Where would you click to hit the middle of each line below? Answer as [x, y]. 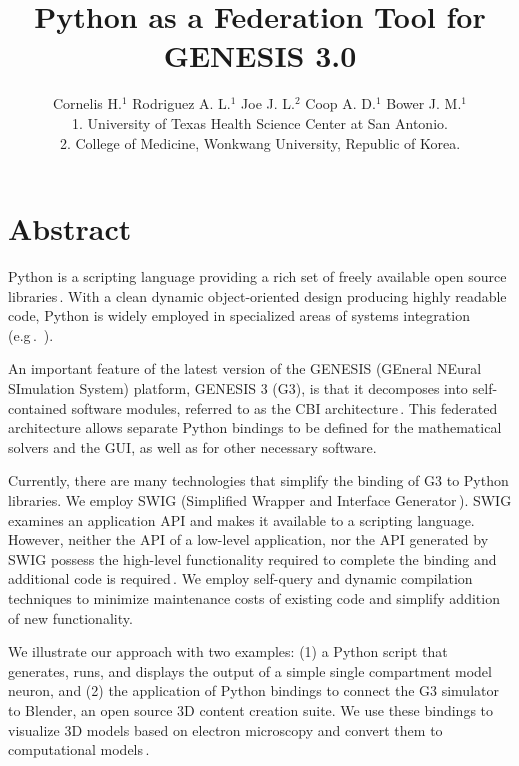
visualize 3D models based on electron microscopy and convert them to [225, 729]
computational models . [79, 749]
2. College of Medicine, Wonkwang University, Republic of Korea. [260, 142]
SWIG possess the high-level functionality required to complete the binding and [252, 558]
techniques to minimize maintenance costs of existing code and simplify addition [254, 597]
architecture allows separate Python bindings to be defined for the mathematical [255, 427]
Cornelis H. [87, 103]
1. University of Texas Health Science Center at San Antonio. [260, 122]
